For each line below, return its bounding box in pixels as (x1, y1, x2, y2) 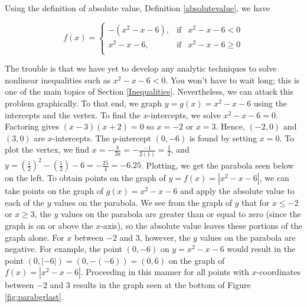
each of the (5, 196, 44, 208)
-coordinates (256, 266, 301, 278)
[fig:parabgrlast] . (5, 290, 64, 302)
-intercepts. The (52, 131, 110, 144)
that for (241, 196, 270, 208)
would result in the (227, 243, 296, 255)
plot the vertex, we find (5, 143, 90, 156)
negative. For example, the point (5, 243, 122, 255)
